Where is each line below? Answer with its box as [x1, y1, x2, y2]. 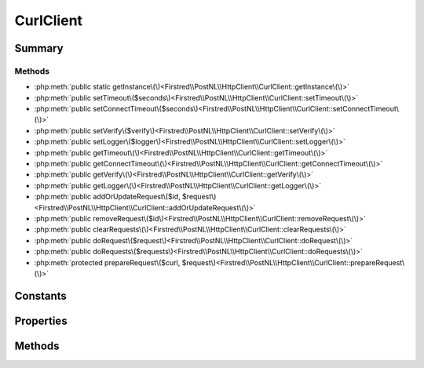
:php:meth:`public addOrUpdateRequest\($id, [34, 192, 181, 202]
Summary [14, 42, 64, 55]
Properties [14, 314, 68, 327]
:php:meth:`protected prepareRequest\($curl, [34, 257, 181, 267]
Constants [14, 289, 67, 302]
